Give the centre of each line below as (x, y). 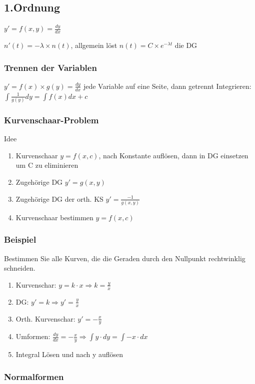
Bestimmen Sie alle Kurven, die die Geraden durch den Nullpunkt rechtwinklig (125, 258)
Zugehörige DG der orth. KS (59, 198)
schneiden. (20, 268)
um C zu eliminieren (47, 165)
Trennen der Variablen (50, 67)
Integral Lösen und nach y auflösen (69, 354)
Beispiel (20, 239)
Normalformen (34, 376)
